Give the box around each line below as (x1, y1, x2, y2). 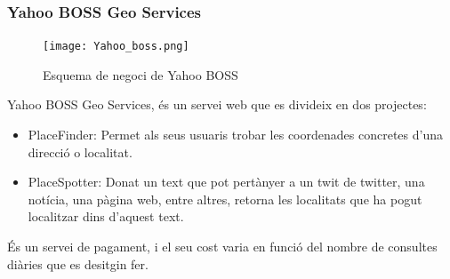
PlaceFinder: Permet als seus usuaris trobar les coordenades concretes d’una (28, 125, 443, 144)
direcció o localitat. (28, 142, 133, 161)
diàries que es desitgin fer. (7, 254, 149, 273)
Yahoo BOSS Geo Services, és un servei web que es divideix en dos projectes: (7, 95, 427, 114)
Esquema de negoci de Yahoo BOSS (43, 65, 238, 84)
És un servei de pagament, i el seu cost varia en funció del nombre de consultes (7, 237, 438, 256)
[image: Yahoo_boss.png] (43, 40, 189, 53)
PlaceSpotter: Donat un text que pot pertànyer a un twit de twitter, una (28, 172, 425, 191)
